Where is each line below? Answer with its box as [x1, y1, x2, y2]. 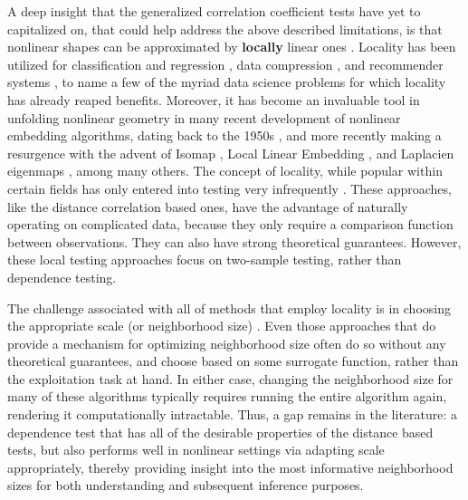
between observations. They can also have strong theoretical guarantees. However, [7, 232, 462, 251]
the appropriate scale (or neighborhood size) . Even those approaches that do [7, 316, 436, 335]
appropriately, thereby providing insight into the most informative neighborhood [7, 457, 454, 476]
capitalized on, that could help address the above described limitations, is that [7, 19, 443, 38]
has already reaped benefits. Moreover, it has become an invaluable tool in [7, 90, 420, 109]
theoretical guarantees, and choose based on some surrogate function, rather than [7, 351, 459, 370]
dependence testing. [7, 267, 117, 286]
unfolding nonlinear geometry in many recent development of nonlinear [7, 108, 401, 127]
